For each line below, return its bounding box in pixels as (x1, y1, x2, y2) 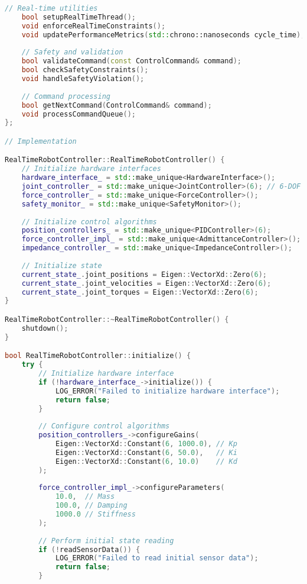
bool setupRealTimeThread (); (21, 12, 136, 21)
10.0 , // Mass (55, 492, 115, 501)
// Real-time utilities (5, 4, 98, 12)
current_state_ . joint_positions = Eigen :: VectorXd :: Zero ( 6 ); (21, 270, 267, 279)
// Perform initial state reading (38, 536, 174, 545)
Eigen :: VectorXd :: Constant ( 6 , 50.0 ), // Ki (55, 448, 237, 457)
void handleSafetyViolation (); (21, 75, 145, 83)
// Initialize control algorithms (21, 217, 157, 226)
